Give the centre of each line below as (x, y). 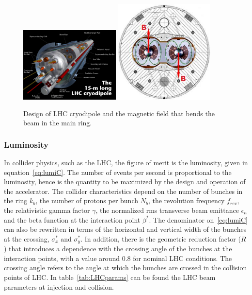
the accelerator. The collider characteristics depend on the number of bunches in (123, 191)
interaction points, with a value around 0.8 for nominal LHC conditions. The (118, 258)
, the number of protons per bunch (87, 200)
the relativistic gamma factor (47, 210)
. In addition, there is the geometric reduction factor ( (161, 238)
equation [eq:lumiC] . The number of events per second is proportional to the (118, 172)
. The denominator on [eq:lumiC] (198, 219)
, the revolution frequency (186, 200)
